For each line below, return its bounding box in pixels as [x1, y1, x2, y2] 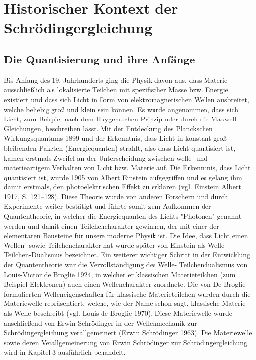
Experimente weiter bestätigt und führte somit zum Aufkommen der [4, 201, 211, 211]
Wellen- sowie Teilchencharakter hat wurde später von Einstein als [4, 240, 206, 250]
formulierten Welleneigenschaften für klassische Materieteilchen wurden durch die [4, 288, 251, 299]
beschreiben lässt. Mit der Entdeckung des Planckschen [45, 123, 213, 133]
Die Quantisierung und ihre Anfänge [4, 51, 195, 66]
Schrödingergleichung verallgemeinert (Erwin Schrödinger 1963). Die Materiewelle [4, 327, 252, 338]
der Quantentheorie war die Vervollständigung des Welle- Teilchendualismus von [4, 259, 248, 270]
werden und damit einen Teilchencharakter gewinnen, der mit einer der [4, 220, 219, 231]
